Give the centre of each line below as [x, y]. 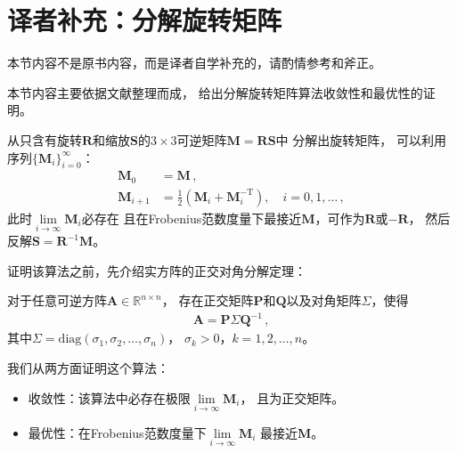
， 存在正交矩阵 [208, 300]
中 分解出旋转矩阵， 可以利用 [361, 139]
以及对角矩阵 [324, 300]
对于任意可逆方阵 [57, 300]
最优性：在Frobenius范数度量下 [117, 432]
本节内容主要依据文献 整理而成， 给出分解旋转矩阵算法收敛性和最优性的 [215, 92]
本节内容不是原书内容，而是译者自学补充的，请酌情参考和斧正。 [194, 63]
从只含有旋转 [45, 139]
